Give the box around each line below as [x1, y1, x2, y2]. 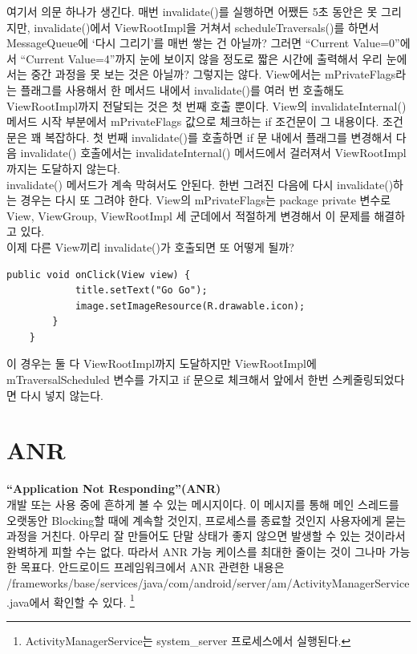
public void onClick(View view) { [6, 268, 191, 281]
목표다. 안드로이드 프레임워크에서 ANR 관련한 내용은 [20, 559, 285, 575]
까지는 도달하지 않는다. [6, 159, 121, 176]
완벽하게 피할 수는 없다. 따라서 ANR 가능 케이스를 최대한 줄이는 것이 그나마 [6, 543, 386, 559]
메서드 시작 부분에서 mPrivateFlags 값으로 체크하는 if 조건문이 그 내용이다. [6, 113, 379, 130]
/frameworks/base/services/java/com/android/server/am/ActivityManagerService [6, 574, 410, 591]
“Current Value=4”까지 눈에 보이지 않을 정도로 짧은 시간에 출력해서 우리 [20, 50, 383, 67]
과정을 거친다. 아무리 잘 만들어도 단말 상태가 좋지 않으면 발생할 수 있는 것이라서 [6, 527, 406, 544]
